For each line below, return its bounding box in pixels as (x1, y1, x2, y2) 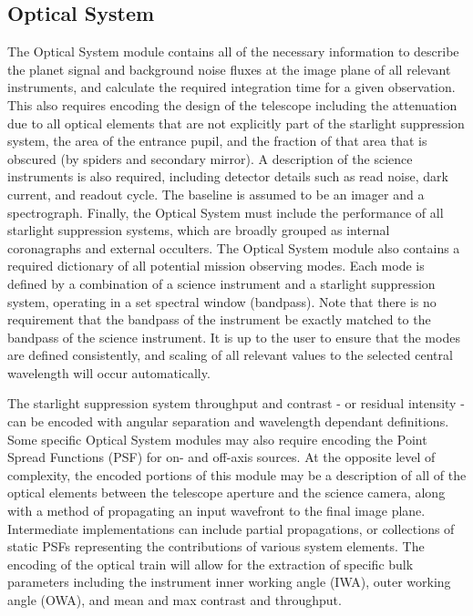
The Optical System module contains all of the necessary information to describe (7, 42, 459, 61)
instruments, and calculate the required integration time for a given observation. (7, 77, 456, 97)
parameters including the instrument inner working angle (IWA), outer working (7, 572, 451, 591)
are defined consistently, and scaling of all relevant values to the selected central (7, 345, 453, 364)
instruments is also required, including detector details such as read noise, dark (7, 167, 448, 186)
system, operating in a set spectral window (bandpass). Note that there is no (7, 292, 437, 311)
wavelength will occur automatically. (7, 363, 211, 382)
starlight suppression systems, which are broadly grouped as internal (7, 221, 390, 240)
